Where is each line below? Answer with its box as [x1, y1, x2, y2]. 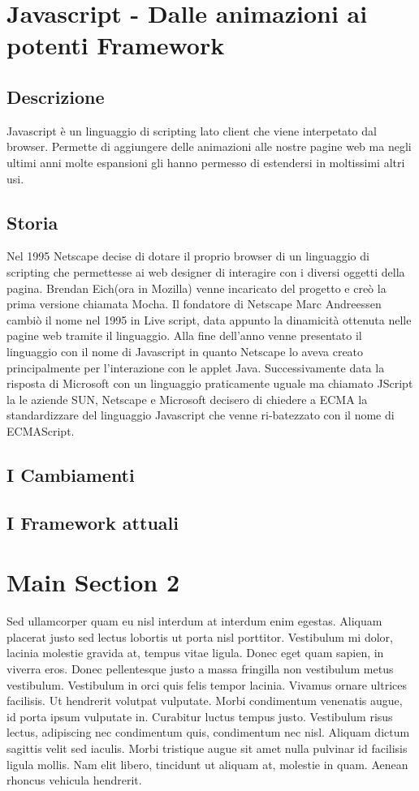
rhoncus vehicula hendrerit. [6, 772, 142, 789]
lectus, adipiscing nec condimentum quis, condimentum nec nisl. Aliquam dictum [6, 724, 410, 741]
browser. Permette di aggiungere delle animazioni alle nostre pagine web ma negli [6, 138, 412, 155]
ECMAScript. [6, 422, 75, 439]
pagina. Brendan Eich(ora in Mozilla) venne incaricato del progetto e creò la [6, 279, 387, 296]
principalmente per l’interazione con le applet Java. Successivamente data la [6, 359, 385, 376]
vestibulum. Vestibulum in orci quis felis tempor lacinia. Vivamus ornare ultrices [6, 676, 408, 693]
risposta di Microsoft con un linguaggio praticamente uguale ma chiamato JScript [6, 375, 413, 392]
